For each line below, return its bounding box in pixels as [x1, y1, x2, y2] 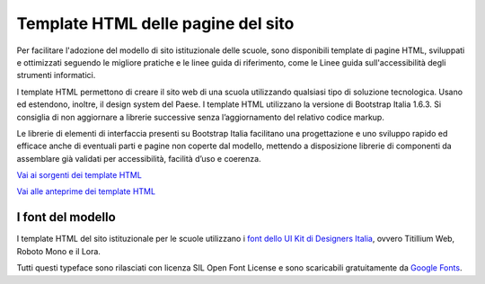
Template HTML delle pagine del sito [16, 13, 295, 33]
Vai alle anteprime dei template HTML [16, 186, 156, 197]
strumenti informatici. [16, 70, 96, 81]
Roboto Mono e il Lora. [16, 245, 101, 256]
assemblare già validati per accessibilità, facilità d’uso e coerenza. [16, 153, 261, 164]
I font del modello [16, 209, 116, 225]
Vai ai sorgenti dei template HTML [16, 170, 143, 181]
